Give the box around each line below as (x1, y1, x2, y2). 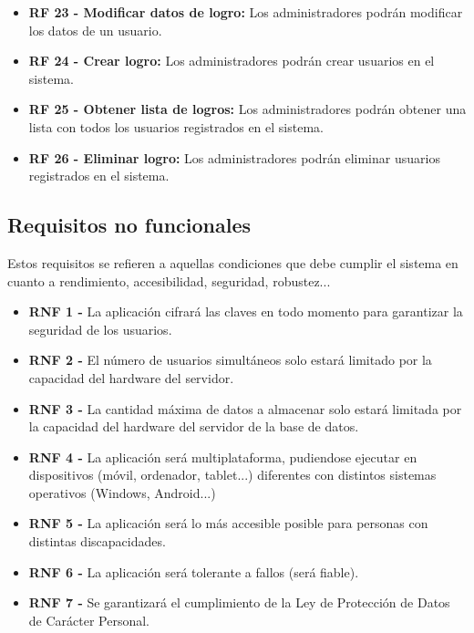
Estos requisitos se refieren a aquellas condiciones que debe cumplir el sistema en (7, 253, 459, 272)
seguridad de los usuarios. (28, 319, 172, 338)
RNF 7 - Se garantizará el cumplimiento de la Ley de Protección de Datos (28, 593, 450, 612)
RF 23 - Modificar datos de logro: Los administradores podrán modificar (28, 3, 463, 21)
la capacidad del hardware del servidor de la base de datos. (28, 417, 359, 436)
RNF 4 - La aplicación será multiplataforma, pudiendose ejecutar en (28, 447, 417, 466)
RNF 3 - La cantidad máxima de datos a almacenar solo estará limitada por (28, 399, 462, 418)
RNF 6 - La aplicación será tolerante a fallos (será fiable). (28, 562, 359, 581)
